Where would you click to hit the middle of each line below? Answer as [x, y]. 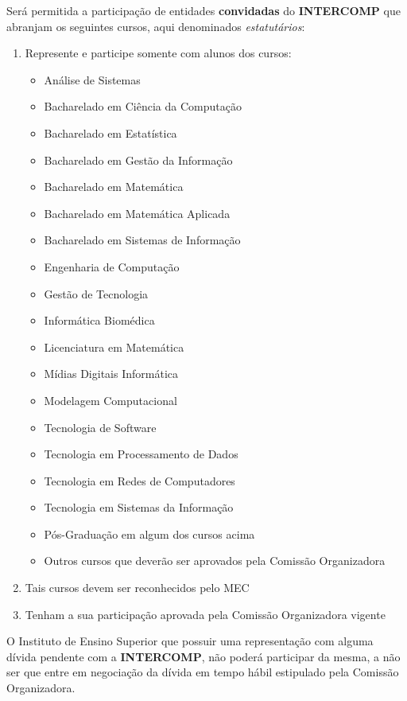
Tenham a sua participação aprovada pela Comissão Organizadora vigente [205, 614]
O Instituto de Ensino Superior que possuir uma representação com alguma [190, 641]
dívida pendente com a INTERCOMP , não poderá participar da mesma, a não [203, 656]
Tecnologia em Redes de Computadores [140, 480]
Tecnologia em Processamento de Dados [141, 454]
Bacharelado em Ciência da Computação [143, 106]
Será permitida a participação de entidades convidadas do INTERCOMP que [203, 10]
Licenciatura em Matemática [114, 347]
